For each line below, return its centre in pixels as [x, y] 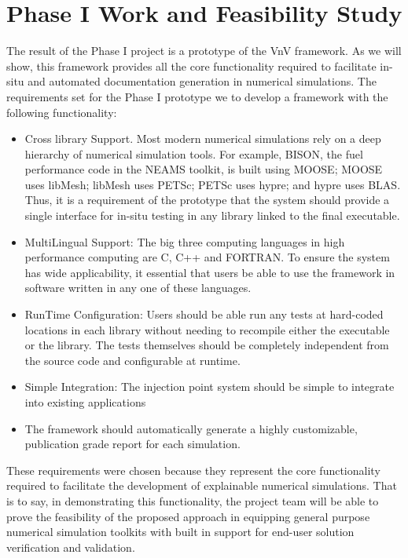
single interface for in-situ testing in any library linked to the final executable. [212, 215]
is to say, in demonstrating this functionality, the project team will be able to [193, 500]
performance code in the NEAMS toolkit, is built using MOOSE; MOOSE [204, 169]
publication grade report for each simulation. [132, 444]
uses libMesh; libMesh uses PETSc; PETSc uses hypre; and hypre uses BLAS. [213, 184]
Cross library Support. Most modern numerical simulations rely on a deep [203, 139]
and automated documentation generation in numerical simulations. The [202, 81]
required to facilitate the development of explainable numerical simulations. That [202, 485]
